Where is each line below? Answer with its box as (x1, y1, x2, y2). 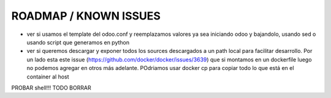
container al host (26, 73, 70, 80)
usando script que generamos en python (26, 38, 130, 46)
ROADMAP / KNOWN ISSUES (11, 9, 161, 23)
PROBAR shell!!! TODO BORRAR (11, 84, 91, 91)
